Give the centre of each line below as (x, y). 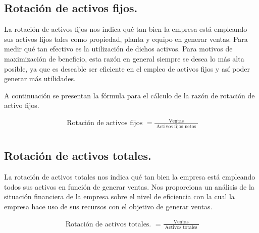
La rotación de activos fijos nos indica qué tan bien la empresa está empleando (126, 29)
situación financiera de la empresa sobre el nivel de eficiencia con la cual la (119, 196)
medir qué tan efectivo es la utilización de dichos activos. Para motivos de (118, 49)
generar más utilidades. (40, 78)
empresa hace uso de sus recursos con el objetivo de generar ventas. (108, 206)
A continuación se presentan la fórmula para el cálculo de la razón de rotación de (129, 95)
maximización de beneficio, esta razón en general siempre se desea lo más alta (124, 58)
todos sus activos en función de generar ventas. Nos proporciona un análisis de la (129, 186)
